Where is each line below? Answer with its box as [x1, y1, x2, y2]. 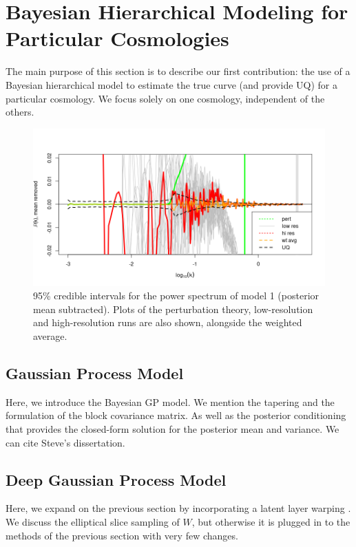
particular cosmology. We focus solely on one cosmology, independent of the [6, 91, 325, 105]
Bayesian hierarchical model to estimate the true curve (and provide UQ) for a [6, 77, 338, 92]
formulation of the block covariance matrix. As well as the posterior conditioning [6, 408, 346, 422]
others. [6, 105, 34, 119]
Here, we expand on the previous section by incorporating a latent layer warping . [6, 501, 351, 515]
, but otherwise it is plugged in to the [191, 514, 350, 528]
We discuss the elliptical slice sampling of [6, 514, 180, 528]
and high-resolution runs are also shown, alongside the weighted [33, 315, 302, 330]
